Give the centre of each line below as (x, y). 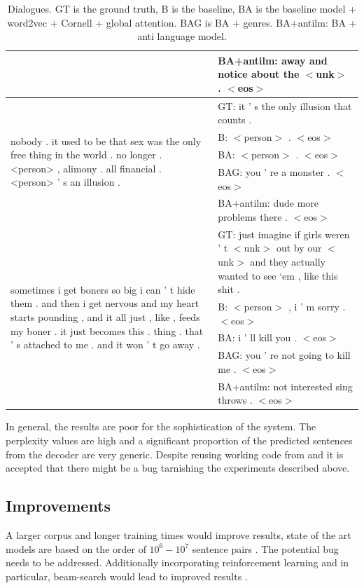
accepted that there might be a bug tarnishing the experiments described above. (178, 468)
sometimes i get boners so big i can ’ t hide (103, 289)
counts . (235, 119)
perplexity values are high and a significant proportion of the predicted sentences (179, 440)
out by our (299, 248)
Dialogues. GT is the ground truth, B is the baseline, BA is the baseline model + (182, 8)
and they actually (288, 261)
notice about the (259, 74)
